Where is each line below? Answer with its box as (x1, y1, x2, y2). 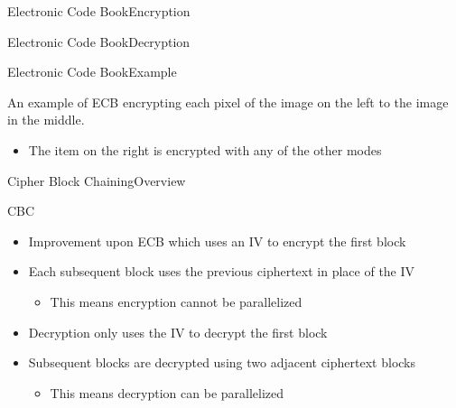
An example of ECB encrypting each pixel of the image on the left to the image (7, 92, 449, 111)
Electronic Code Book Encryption (7, 2, 191, 20)
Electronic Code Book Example (7, 62, 177, 81)
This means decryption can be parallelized (50, 383, 284, 402)
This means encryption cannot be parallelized (50, 292, 302, 311)
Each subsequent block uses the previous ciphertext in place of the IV (28, 262, 415, 281)
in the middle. (7, 110, 85, 129)
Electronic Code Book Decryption (7, 32, 191, 51)
